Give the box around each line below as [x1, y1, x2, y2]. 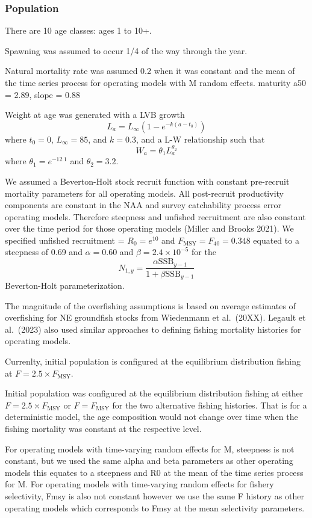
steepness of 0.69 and [5, 245, 83, 258]
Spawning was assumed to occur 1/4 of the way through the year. [5, 44, 248, 57]
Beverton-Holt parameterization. [5, 279, 125, 292]
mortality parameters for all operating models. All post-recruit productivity [5, 187, 284, 199]
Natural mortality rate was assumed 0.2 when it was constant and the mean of [5, 64, 295, 77]
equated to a [253, 233, 299, 246]
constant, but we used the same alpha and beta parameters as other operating [5, 454, 293, 467]
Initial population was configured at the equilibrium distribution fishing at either [5, 387, 304, 399]
